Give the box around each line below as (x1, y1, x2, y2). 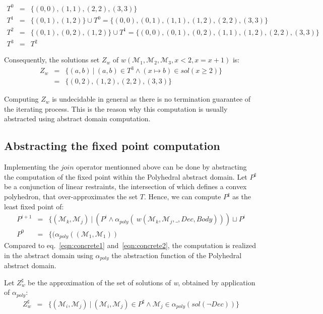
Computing (4, 94, 39, 104)
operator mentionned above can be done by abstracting (76, 162, 247, 172)
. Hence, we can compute (144, 191, 221, 202)
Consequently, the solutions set (4, 54, 100, 65)
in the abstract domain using (4, 250, 93, 260)
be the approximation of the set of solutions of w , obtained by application (28, 277, 255, 287)
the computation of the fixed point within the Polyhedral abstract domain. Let (4, 171, 247, 182)
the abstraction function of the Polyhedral (111, 250, 242, 260)
